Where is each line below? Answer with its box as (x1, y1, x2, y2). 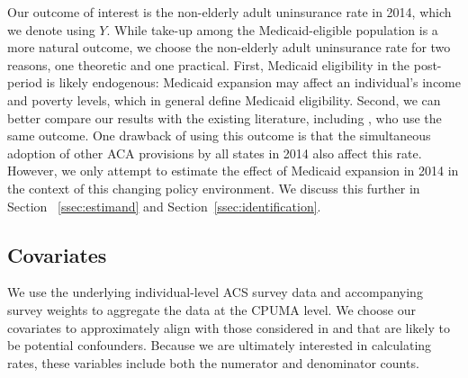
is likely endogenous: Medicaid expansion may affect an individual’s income (46, 73, 461, 92)
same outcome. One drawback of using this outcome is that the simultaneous (7, 126, 431, 145)
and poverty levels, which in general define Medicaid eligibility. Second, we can (7, 90, 441, 109)
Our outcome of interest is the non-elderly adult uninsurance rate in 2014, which (7, 3, 452, 21)
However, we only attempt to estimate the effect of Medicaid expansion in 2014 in (7, 161, 459, 180)
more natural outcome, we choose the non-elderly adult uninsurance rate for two (7, 38, 451, 57)
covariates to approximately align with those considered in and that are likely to (7, 318, 450, 337)
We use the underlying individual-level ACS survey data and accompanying (7, 283, 423, 301)
